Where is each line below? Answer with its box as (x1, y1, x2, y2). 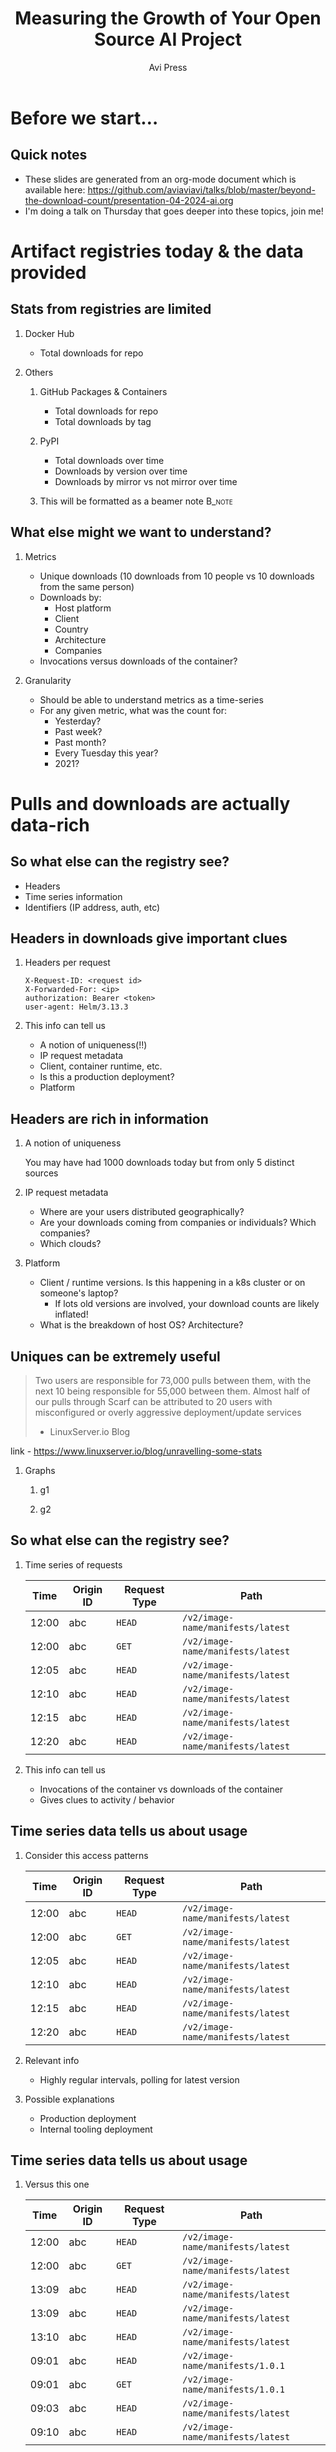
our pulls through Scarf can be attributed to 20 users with (34, 1396, 273, 1407)
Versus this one (24, 2178, 90, 2191)
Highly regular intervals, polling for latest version (39, 2073, 240, 2086)
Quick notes (10, 147, 88, 164)
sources (24, 1167, 59, 1179)
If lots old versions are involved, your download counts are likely (54, 1298, 320, 1310)
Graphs (24, 1465, 56, 1476)
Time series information (24, 890, 123, 902)
